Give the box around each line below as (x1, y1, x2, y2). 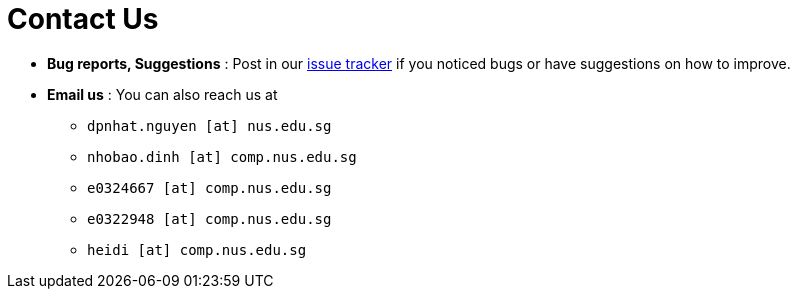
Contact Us (7, 2, 159, 36)
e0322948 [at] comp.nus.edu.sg (87, 210, 332, 227)
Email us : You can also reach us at (47, 85, 278, 103)
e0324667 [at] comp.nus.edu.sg (87, 179, 332, 196)
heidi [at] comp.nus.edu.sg (87, 241, 307, 258)
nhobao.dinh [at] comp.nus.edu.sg (87, 148, 357, 165)
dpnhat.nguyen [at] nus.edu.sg (87, 117, 332, 134)
